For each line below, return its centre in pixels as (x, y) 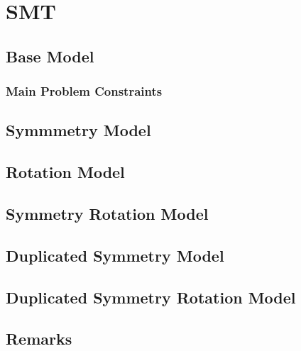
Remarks (39, 339)
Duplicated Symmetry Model (115, 255)
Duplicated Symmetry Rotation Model (151, 297)
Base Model (50, 56)
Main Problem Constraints (84, 91)
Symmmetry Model (78, 130)
